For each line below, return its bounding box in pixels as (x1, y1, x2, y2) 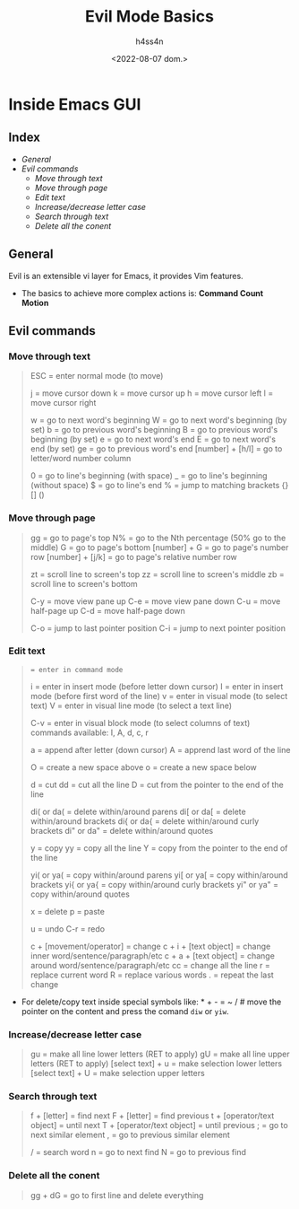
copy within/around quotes (30, 889, 131, 899)
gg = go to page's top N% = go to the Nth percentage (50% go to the (30, 532, 286, 543)
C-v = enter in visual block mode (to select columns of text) (30, 717, 251, 728)
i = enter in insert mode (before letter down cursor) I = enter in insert (30, 680, 284, 692)
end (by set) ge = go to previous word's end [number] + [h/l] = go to (30, 443, 283, 454)
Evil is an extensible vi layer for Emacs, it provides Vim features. (8, 270, 243, 281)
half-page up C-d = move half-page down (30, 605, 185, 616)
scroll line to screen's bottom (30, 578, 138, 589)
